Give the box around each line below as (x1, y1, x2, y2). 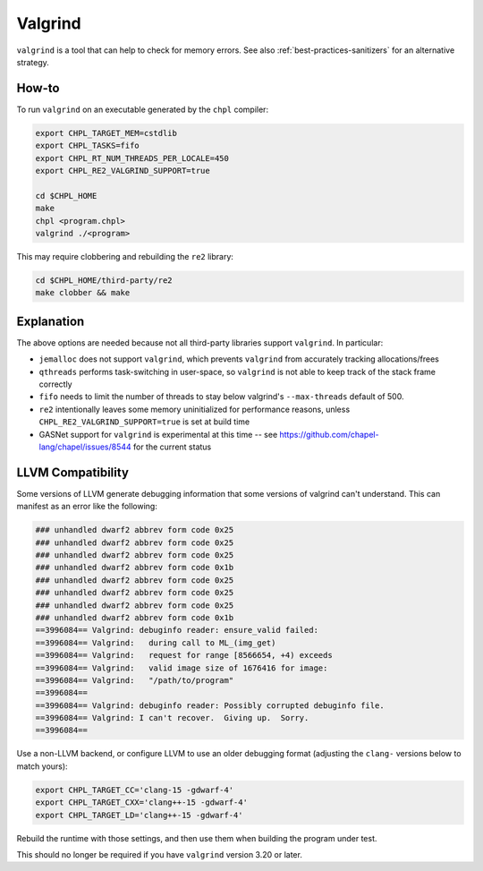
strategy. (16, 56, 49, 67)
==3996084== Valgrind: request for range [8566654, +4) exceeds (35, 650, 333, 661)
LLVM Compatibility (16, 465, 130, 480)
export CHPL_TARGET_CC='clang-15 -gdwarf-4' (35, 784, 234, 795)
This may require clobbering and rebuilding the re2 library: (16, 251, 234, 261)
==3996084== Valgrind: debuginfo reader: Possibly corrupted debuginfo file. (35, 700, 385, 711)
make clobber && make (35, 287, 131, 298)
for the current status (132, 441, 212, 452)
